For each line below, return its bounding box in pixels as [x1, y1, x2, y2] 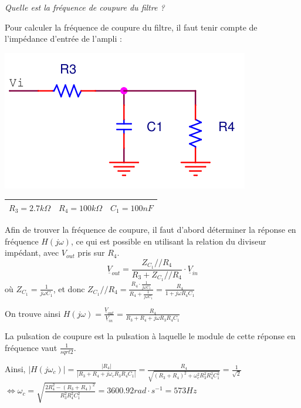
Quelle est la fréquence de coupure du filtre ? [5, 1, 165, 13]
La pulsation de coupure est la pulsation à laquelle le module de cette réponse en [5, 330, 296, 342]
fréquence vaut [5, 341, 58, 353]
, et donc [53, 282, 85, 295]
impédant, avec [5, 246, 59, 259]
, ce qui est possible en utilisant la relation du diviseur [70, 235, 266, 247]
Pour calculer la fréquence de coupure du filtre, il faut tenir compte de [5, 21, 258, 33]
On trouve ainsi [5, 307, 61, 319]
